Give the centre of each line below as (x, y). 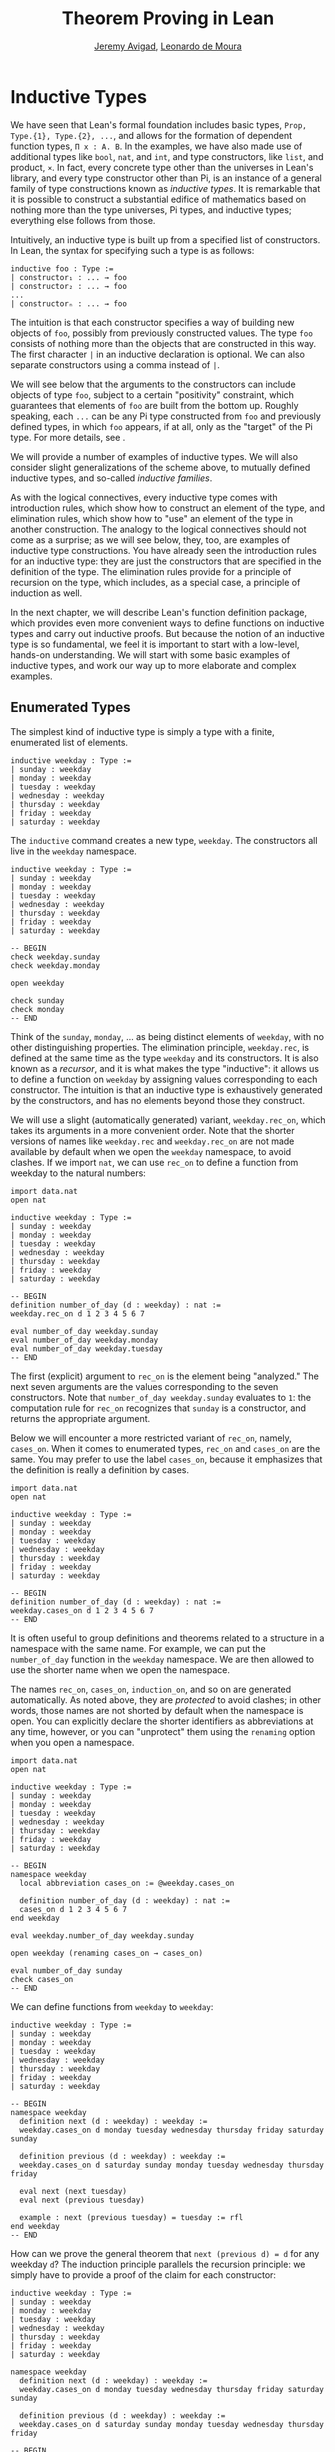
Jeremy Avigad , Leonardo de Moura (168, 46)
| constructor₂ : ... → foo (69, 286)
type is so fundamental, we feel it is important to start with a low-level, (155, 644)
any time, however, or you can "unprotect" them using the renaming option (163, 1731)
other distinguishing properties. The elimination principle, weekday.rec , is (160, 1047)
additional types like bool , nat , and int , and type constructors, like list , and (167, 156)
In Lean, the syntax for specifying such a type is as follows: (132, 250)
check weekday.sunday (55, 957)
